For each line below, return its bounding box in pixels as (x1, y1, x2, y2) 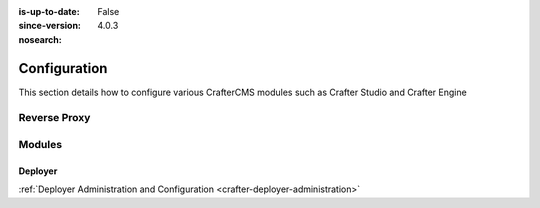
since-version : (18, 20, 82, 32)
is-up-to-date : (18, 6, 80, 17)
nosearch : (18, 33, 62, 45)
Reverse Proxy (18, 111, 91, 125)
